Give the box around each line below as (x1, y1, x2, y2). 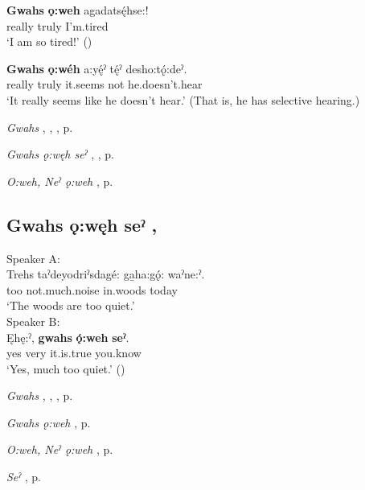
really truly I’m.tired (6, 17, 109, 34)
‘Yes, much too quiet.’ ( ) (6, 360, 125, 377)
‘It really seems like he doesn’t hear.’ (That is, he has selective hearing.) (6, 91, 360, 108)
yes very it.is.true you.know (6, 344, 141, 361)
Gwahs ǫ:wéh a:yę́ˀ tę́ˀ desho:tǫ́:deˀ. (6, 60, 187, 76)
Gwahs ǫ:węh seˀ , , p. (6, 146, 114, 163)
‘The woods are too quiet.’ (6, 297, 135, 314)
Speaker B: (6, 312, 60, 329)
